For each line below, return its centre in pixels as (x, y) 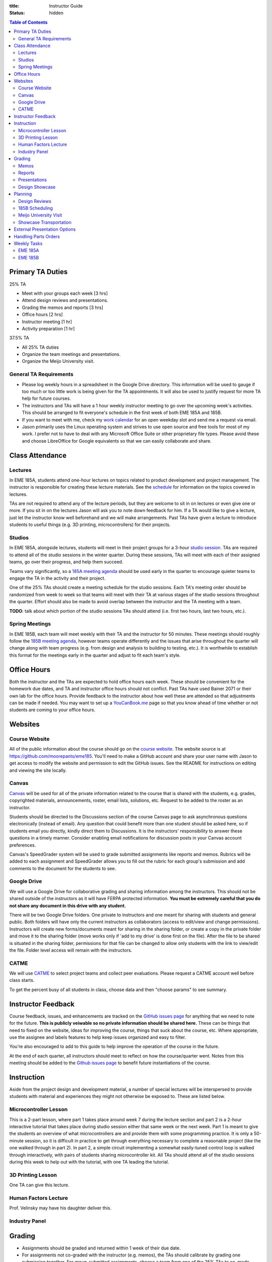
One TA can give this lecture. (39, 1185)
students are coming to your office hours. (52, 710)
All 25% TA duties (40, 347)
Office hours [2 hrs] (42, 314)
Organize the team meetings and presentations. (71, 354)
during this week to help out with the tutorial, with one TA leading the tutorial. (89, 1162)
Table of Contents (28, 22)
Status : (17, 13)
